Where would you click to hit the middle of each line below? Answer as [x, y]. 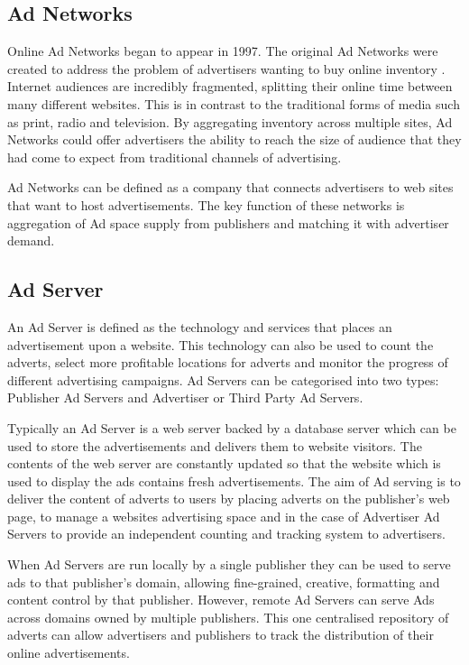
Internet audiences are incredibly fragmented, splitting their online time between [230, 86]
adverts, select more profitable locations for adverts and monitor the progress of [228, 362]
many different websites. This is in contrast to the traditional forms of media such [234, 103]
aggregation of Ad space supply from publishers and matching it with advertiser [228, 222]
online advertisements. [69, 653]
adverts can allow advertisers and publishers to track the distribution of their [221, 635]
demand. [31, 240]
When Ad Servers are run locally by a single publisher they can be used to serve [229, 564]
